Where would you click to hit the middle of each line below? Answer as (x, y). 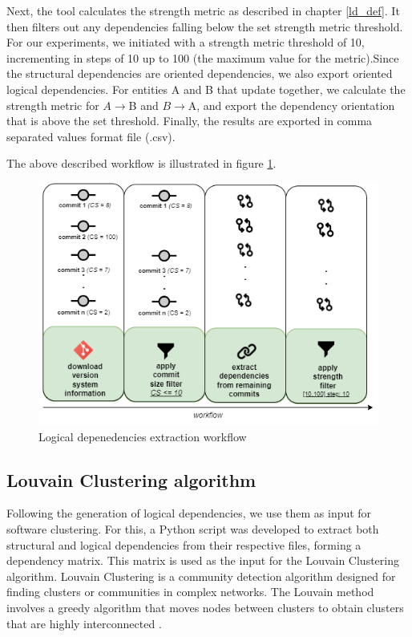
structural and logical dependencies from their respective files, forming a (184, 544)
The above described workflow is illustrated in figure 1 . (141, 163)
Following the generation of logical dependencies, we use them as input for (189, 513)
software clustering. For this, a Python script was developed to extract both (193, 529)
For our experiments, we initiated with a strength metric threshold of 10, (186, 42)
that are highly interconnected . (84, 623)
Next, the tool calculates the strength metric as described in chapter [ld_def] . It (203, 10)
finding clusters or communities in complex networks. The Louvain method (190, 592)
